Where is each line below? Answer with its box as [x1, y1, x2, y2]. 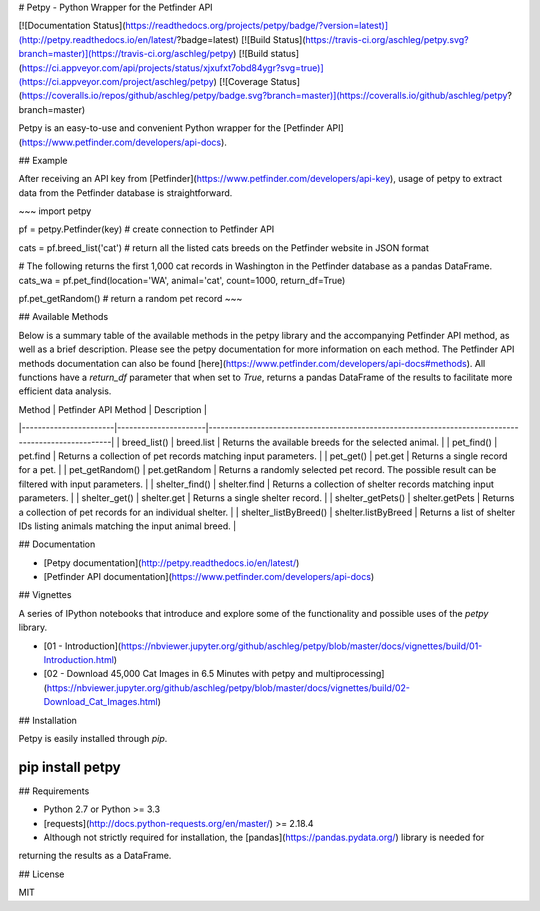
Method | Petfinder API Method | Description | [18, 403, 207, 415]
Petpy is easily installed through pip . [18, 732, 168, 744]
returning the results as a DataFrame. [18, 850, 172, 862]
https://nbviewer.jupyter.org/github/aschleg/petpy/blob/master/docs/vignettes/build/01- [120, 640, 483, 652]
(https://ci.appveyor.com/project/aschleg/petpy [18, 75, 214, 87]
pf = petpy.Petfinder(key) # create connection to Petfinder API [18, 223, 275, 235]
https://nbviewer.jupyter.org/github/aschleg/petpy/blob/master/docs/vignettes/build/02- [46, 681, 410, 694]
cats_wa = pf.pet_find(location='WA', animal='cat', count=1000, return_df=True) [18, 274, 346, 286]
